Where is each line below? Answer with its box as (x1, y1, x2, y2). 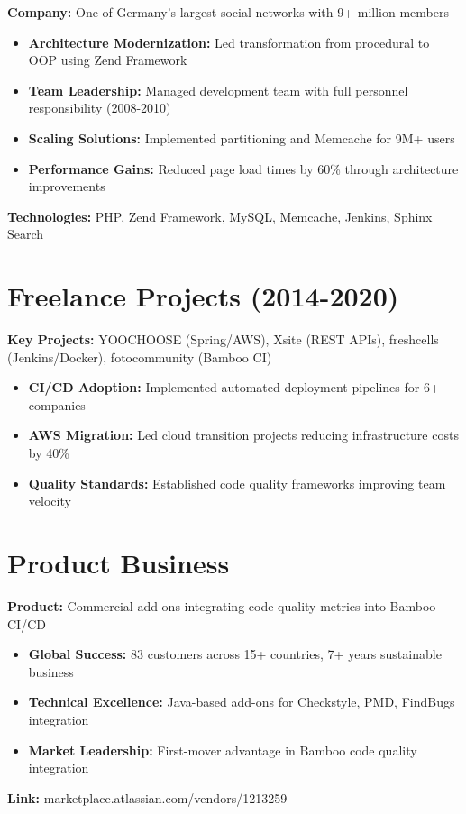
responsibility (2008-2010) (28, 98, 171, 117)
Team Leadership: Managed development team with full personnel (28, 80, 408, 99)
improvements (28, 177, 105, 196)
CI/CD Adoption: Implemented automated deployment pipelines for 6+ (28, 378, 440, 397)
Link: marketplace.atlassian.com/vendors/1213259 (7, 788, 288, 807)
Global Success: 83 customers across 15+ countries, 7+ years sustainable (28, 645, 442, 663)
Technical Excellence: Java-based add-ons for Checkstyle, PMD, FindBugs (28, 692, 455, 711)
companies (28, 395, 86, 414)
